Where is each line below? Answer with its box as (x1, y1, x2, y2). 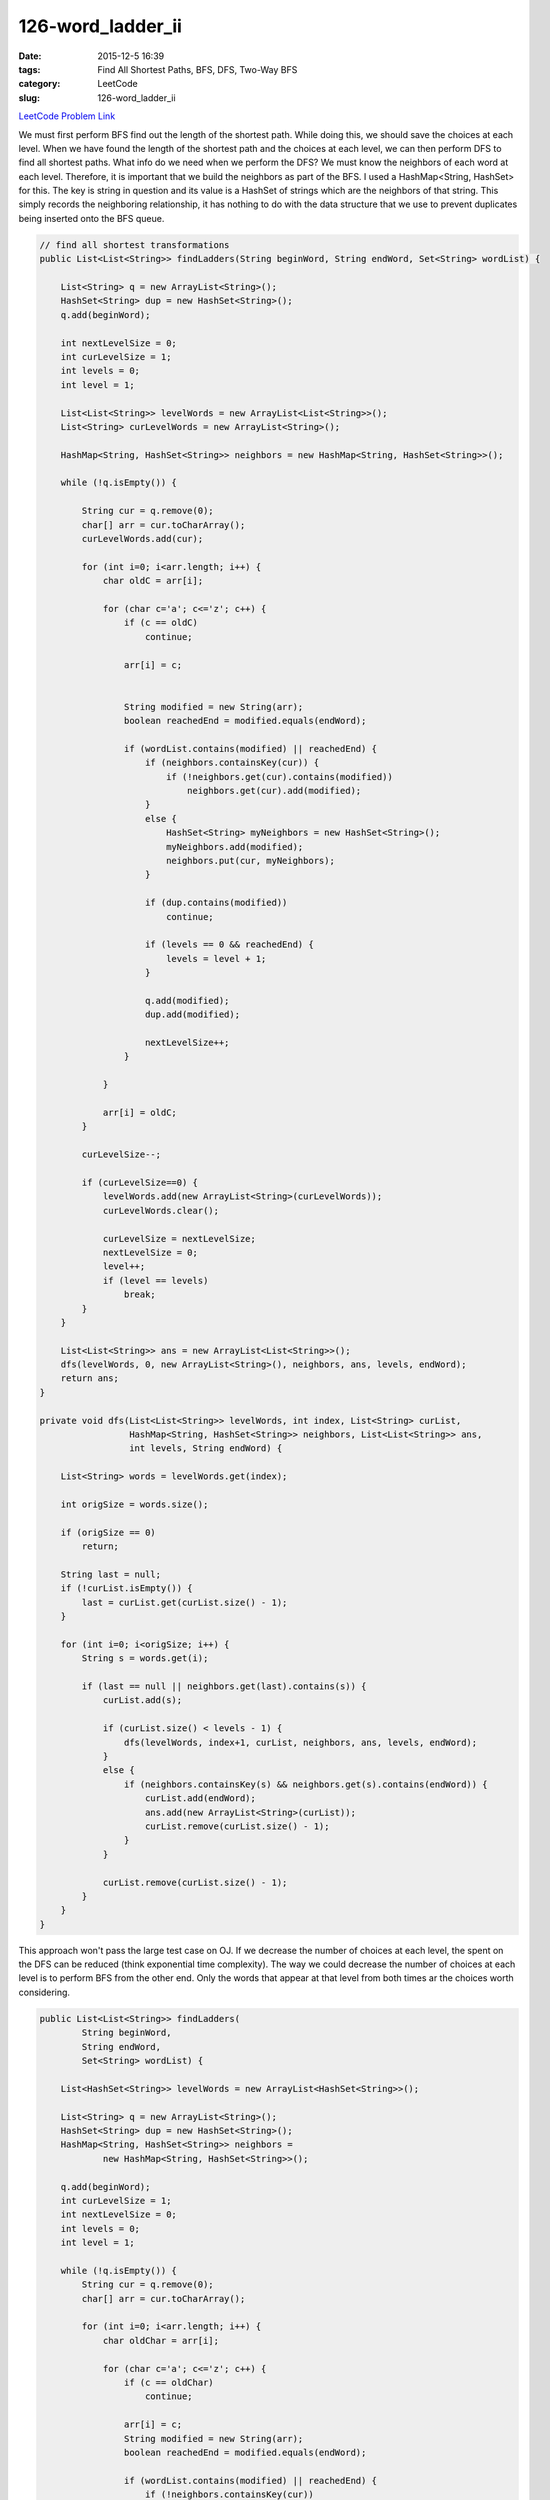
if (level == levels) (102, 1275, 209, 1286)
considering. (18, 1986, 70, 1998)
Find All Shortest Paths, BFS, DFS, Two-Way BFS (97, 63, 298, 75)
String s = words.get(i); (81, 1653, 209, 1664)
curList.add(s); (102, 1695, 183, 1706)
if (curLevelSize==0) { (81, 1177, 199, 1188)
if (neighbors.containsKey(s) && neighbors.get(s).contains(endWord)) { (123, 1778, 489, 1790)
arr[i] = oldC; (102, 1107, 177, 1119)
